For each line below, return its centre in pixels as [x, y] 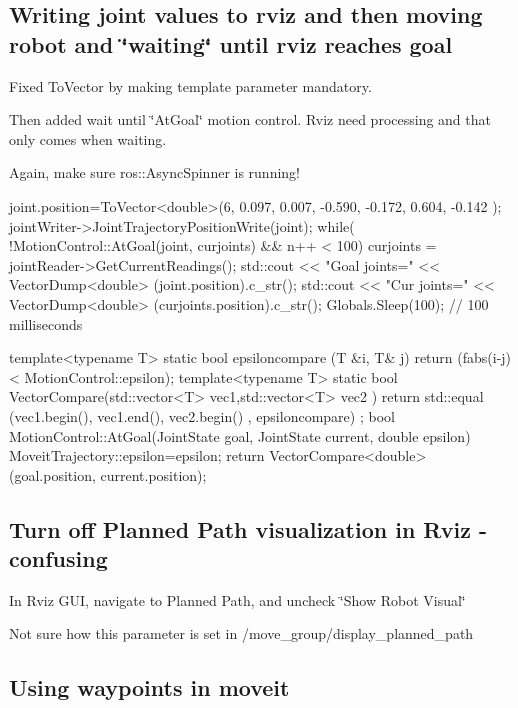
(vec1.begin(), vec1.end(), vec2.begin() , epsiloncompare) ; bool [202, 415]
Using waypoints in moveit [149, 687]
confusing [58, 558]
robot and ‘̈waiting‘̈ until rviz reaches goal [231, 43]
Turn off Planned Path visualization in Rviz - [248, 528]
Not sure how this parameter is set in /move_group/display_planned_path [241, 633]
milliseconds [46, 323]
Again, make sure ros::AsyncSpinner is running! [155, 172]
